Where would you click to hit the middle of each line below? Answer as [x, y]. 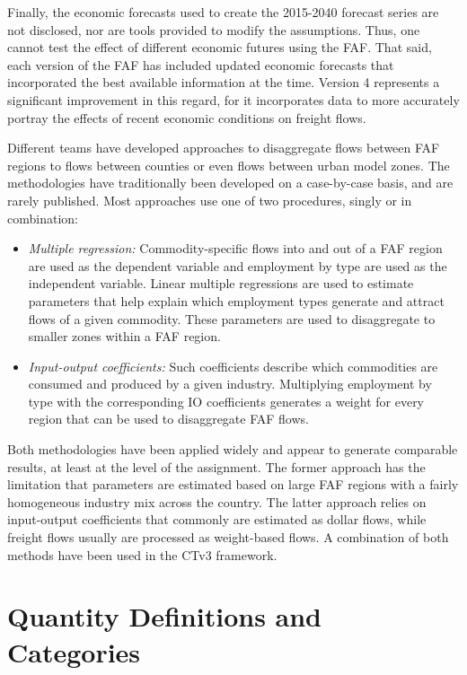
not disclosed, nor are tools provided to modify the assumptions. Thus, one [214, 29]
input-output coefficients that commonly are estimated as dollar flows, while [217, 519]
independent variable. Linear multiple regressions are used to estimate [221, 283]
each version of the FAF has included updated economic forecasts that [201, 64]
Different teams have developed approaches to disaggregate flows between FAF [224, 148]
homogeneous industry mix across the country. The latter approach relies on [217, 501]
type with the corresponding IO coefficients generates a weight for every [226, 401]
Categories [74, 651]
